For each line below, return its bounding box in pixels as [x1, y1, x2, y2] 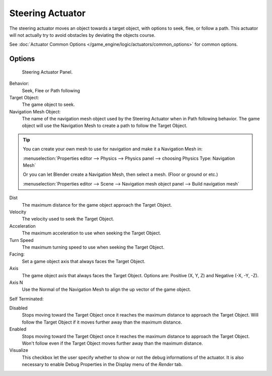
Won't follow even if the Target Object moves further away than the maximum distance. [22, 340, 203, 346]
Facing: [9, 251, 25, 257]
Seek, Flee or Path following [22, 87, 80, 93]
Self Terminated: [9, 295, 44, 302]
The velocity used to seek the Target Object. [22, 216, 114, 222]
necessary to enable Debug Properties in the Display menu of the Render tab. [22, 361, 183, 367]
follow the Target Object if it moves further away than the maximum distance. [22, 319, 182, 325]
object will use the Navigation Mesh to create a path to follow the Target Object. [22, 122, 187, 129]
